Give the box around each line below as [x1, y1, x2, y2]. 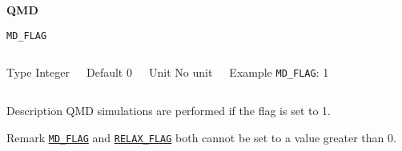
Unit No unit [148, 64, 213, 81]
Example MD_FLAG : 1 [229, 64, 329, 81]
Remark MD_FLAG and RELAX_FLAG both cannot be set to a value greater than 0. [6, 129, 396, 145]
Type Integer [6, 64, 70, 81]
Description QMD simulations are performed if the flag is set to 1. [6, 101, 331, 118]
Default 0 [86, 64, 132, 81]
